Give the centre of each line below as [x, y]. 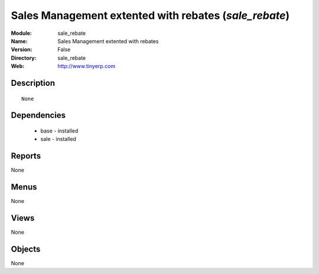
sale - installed [58, 139]
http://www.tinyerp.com [87, 66]
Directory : [24, 58]
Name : [19, 41]
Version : [22, 50]
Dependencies [38, 115]
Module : [21, 33]
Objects [26, 249]
